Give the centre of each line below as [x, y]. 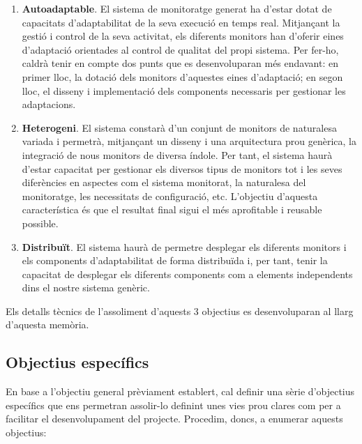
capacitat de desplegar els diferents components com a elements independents [187, 274]
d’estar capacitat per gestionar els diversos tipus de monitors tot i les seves [182, 168]
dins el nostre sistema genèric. [86, 288]
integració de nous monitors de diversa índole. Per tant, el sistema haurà [177, 154]
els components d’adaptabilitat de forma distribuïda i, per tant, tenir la [175, 260]
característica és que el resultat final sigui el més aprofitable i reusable [172, 209]
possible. [40, 223]
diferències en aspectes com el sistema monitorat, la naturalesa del [164, 182]
